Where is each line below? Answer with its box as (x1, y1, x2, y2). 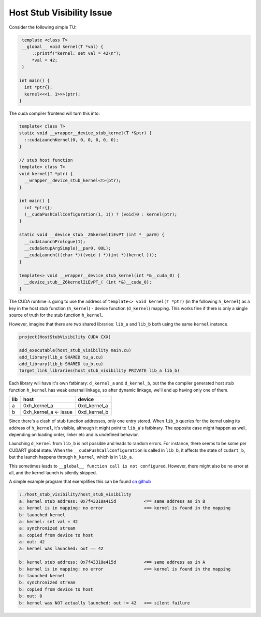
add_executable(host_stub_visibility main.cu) (19, 348, 131, 353)
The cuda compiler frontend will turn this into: (9, 110, 100, 116)
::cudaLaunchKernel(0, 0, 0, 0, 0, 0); (24, 137, 119, 142)
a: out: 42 (19, 539, 45, 545)
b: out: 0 (19, 593, 43, 599)
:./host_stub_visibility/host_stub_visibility (19, 492, 131, 497)
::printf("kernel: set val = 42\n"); (31, 51, 121, 56)
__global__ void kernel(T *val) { (22, 44, 103, 49)
